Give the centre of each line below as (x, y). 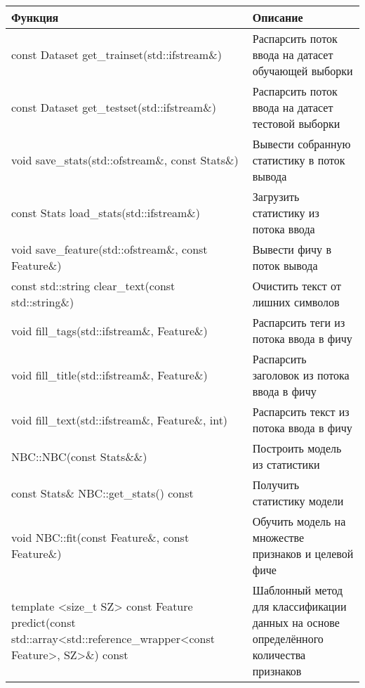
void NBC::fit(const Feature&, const (100, 537)
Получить (276, 485)
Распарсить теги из (299, 322)
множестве (278, 537)
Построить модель (297, 448)
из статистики (286, 464)
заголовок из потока (301, 375)
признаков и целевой (303, 553)
